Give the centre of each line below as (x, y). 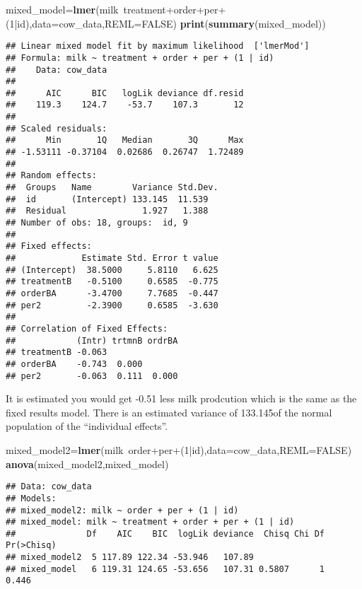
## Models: (31, 498)
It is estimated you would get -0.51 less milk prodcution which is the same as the (181, 398)
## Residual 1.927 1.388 (107, 211)
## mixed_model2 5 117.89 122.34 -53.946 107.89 (130, 558)
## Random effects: (51, 176)
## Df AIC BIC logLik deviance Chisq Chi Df (165, 533)
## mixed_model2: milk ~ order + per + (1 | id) (122, 510)
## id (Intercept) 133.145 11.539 (107, 199)
